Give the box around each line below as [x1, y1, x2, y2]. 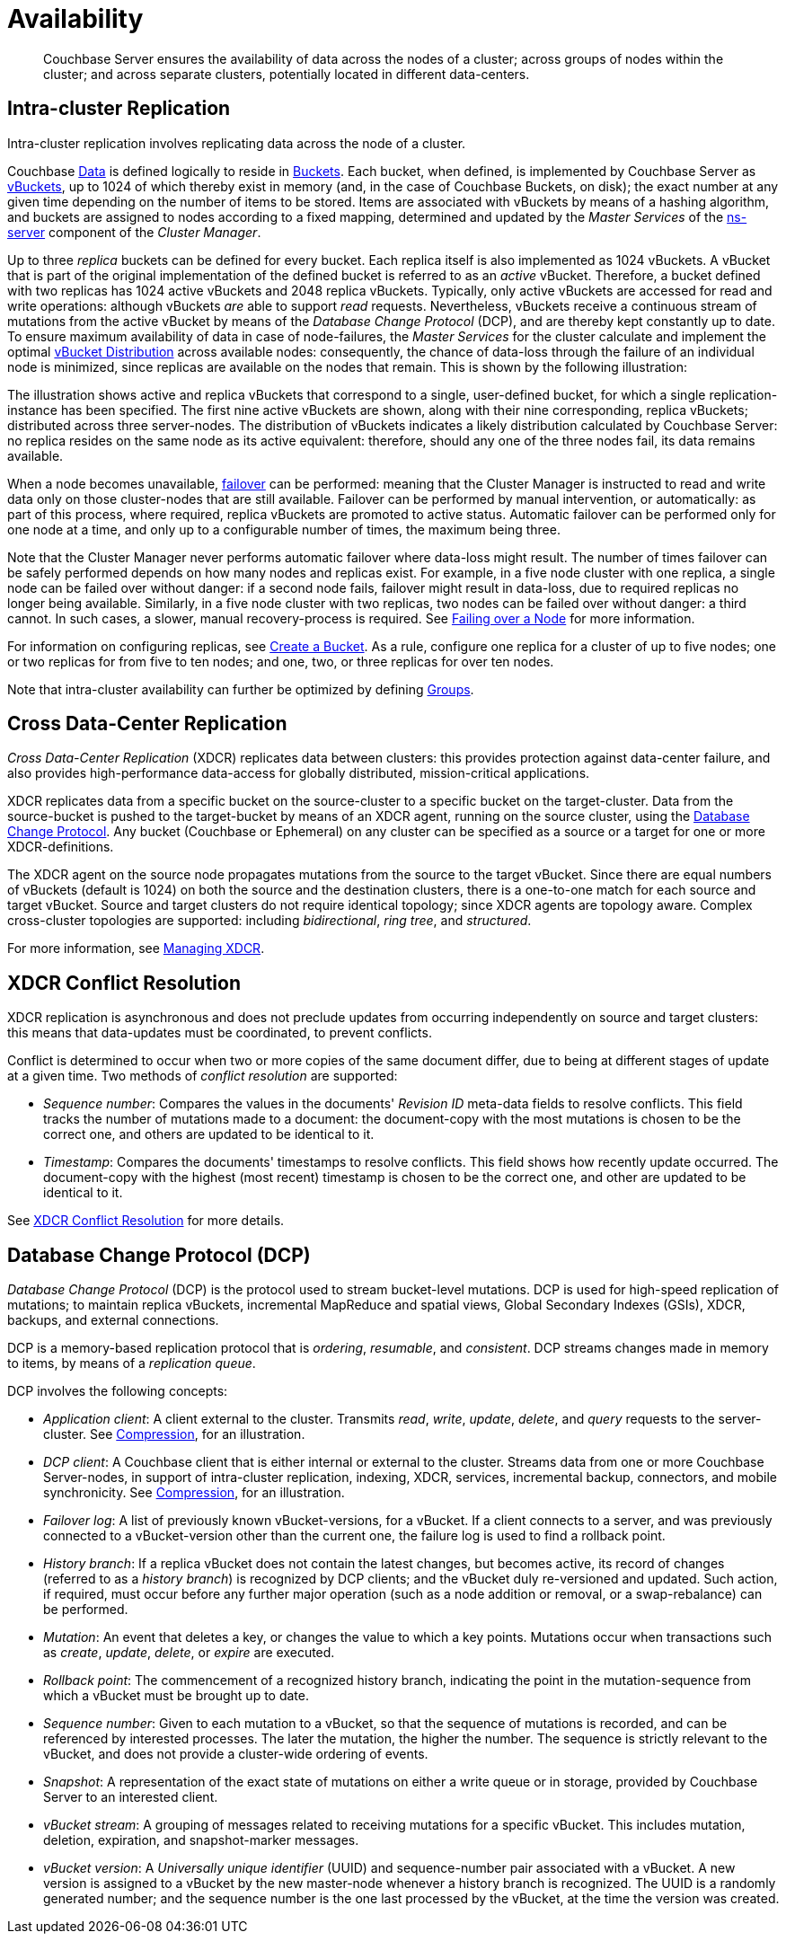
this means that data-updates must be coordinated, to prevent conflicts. [7, 1025, 432, 1041]
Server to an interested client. [43, 1789, 218, 1805]
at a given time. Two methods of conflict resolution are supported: [7, 1068, 398, 1084]
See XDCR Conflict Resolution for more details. [7, 1213, 285, 1229]
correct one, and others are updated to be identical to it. [43, 1126, 375, 1143]
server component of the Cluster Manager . [7, 224, 261, 240]
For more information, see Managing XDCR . [7, 940, 265, 957]
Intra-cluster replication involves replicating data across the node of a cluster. [7, 135, 466, 151]
